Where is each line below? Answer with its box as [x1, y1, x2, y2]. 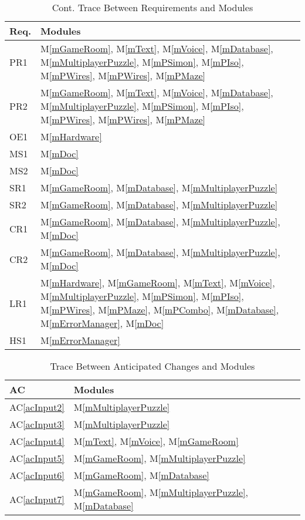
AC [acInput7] [9, 492, 65, 506]
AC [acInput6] [9, 468, 65, 482]
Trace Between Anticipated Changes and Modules [50, 359, 255, 373]
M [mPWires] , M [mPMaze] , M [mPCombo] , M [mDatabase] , [40, 303, 279, 316]
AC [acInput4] [9, 434, 65, 448]
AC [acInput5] [9, 451, 65, 465]
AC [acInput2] [9, 400, 65, 414]
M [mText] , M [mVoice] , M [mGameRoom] [73, 434, 239, 448]
